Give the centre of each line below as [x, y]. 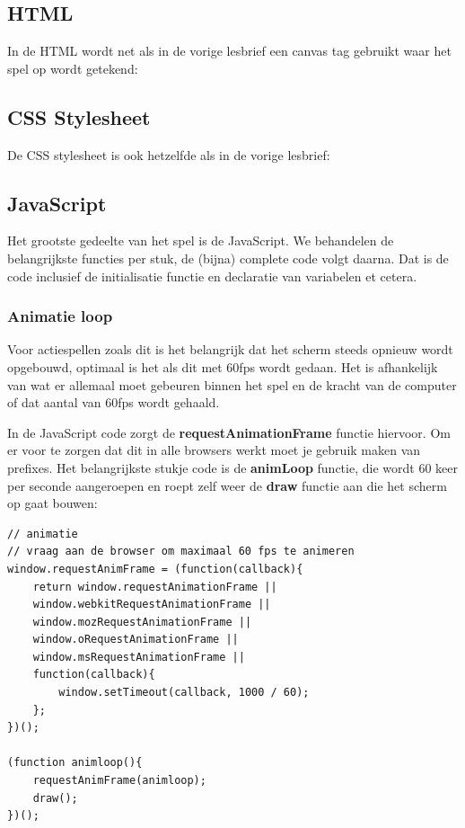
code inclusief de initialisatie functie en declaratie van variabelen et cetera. [212, 276]
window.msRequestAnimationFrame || [139, 657]
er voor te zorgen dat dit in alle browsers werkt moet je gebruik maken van [214, 450]
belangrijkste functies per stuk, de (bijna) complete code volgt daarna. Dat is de [228, 258]
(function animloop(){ [75, 763]
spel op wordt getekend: [73, 68]
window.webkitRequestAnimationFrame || [152, 605]
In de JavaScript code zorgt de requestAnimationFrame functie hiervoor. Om [229, 432]
